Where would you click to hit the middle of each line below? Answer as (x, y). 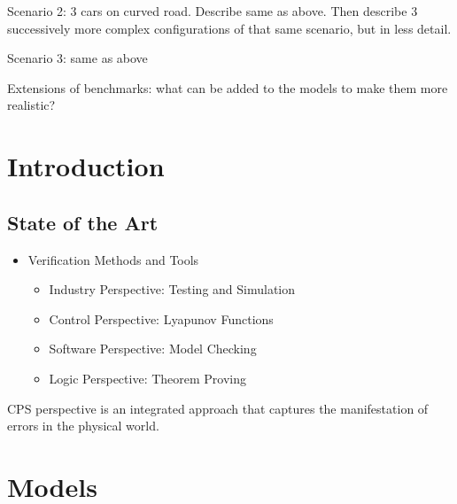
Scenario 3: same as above (77, 58)
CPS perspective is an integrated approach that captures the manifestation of (218, 408)
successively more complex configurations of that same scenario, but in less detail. (229, 28)
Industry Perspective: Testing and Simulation (172, 289)
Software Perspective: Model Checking (153, 349)
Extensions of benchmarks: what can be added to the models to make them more (228, 87)
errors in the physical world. (83, 426)
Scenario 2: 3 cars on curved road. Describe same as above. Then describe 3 (213, 11)
